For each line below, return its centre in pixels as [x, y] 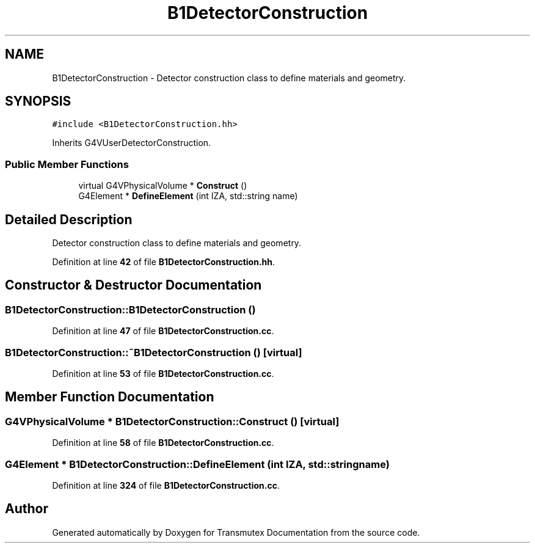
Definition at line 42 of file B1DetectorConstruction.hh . [164, 262]
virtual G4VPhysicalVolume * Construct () [163, 186]
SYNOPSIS [38, 101]
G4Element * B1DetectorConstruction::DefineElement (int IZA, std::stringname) [197, 464]
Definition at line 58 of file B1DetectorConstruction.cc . [163, 443]
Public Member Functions [67, 164]
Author [27, 509]
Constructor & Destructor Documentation [133, 285]
